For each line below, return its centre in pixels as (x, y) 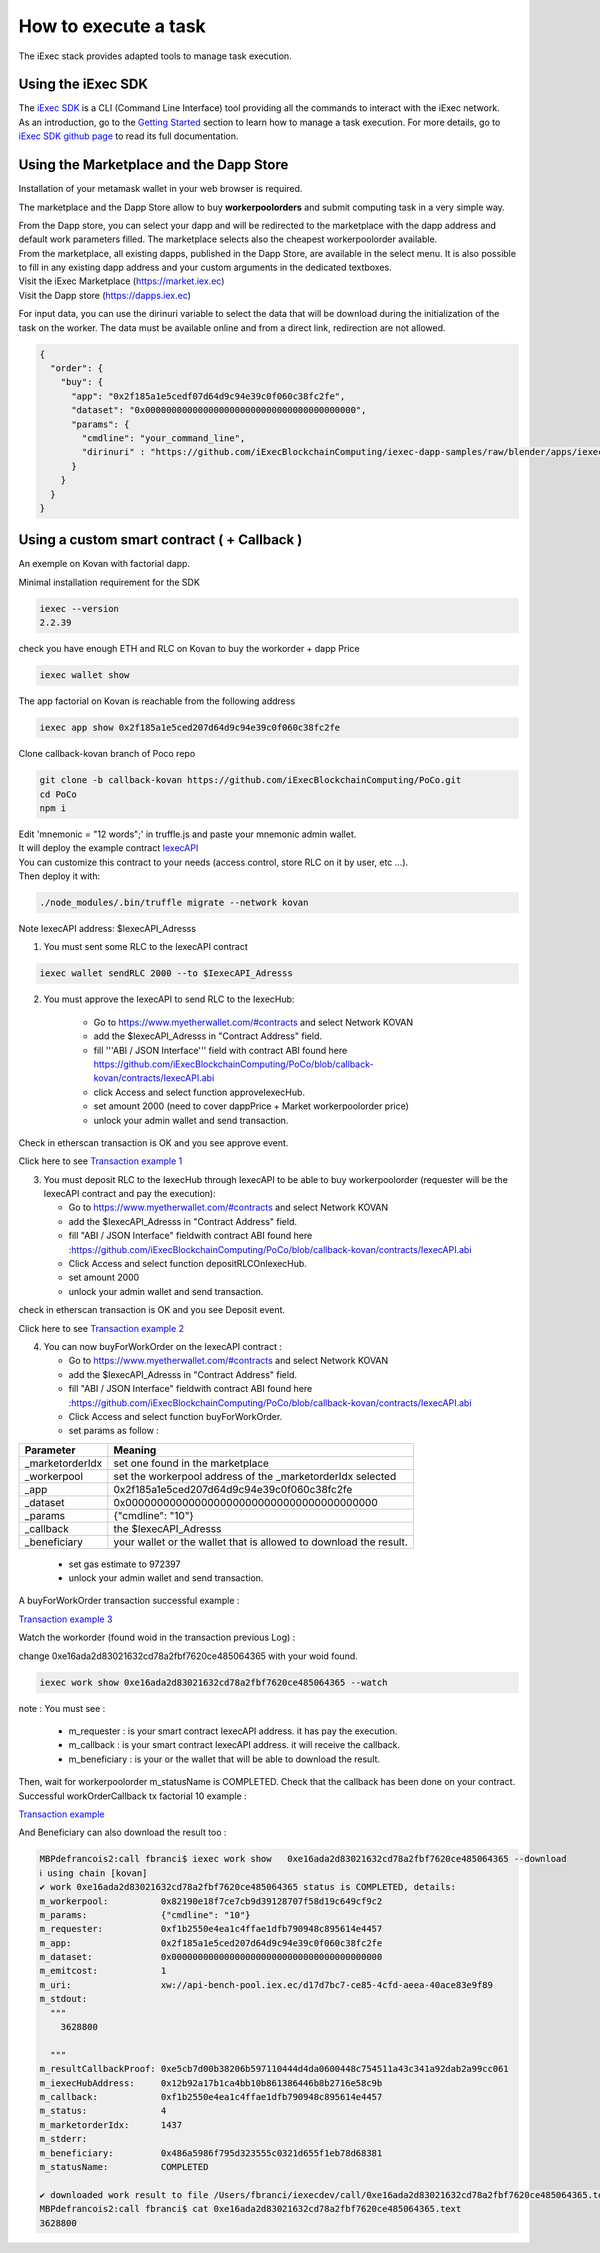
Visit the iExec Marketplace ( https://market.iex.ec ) (121, 281)
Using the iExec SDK (83, 84)
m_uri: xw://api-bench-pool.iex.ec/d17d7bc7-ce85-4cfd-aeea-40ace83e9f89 (266, 1984)
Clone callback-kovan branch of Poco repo (107, 754)
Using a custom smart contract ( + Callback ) (160, 540)
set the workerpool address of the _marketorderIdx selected (255, 1476)
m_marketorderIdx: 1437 (111, 2124)
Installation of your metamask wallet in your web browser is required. (160, 189)
